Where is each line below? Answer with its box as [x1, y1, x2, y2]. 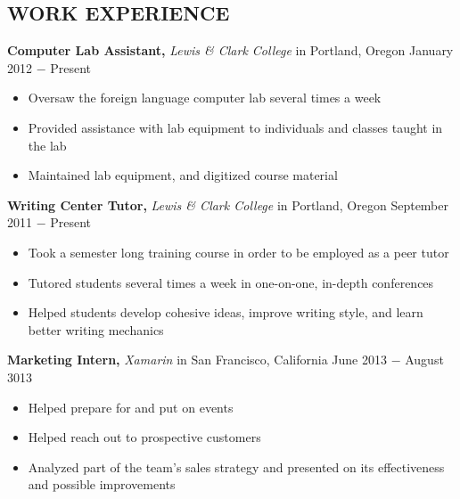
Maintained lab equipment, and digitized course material [28, 166, 338, 184]
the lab [28, 135, 67, 154]
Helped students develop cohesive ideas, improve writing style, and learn [28, 303, 423, 322]
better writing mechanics [28, 320, 164, 339]
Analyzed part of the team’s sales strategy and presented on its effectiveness [28, 457, 445, 476]
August [405, 350, 444, 369]
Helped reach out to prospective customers [28, 428, 261, 446]
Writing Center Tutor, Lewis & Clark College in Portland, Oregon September [7, 195, 448, 214]
